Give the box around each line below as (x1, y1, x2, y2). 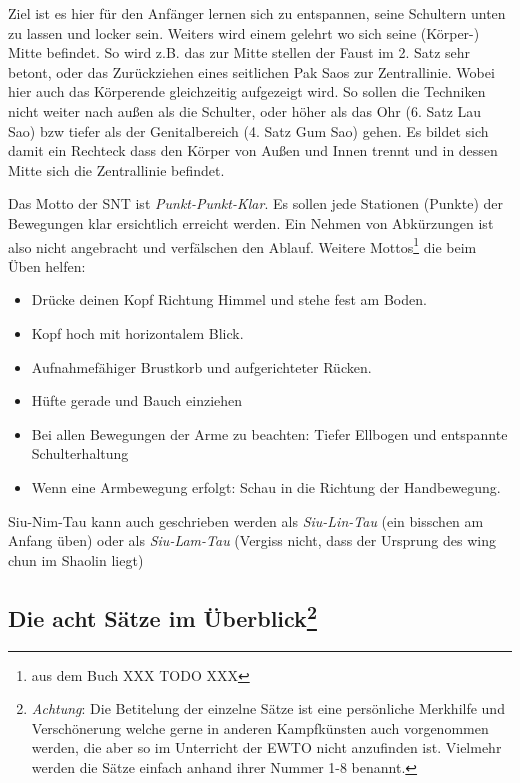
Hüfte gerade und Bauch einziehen (31, 390, 243, 411)
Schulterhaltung (31, 443, 129, 464)
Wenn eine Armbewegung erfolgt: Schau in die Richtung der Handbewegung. (31, 476, 501, 497)
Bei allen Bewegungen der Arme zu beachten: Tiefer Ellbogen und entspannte (31, 423, 508, 444)
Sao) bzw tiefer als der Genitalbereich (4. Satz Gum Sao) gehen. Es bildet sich (8, 120, 489, 141)
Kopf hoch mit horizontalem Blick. (31, 322, 244, 343)
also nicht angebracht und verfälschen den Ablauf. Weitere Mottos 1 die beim (8, 233, 477, 257)
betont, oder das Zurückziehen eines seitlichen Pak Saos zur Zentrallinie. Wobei (8, 61, 495, 82)
